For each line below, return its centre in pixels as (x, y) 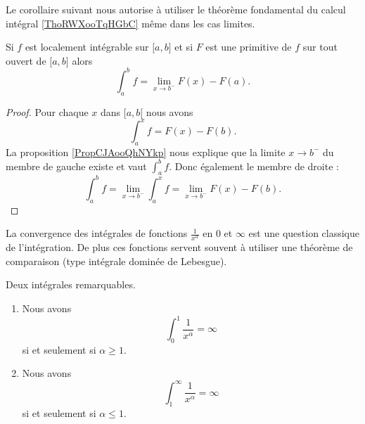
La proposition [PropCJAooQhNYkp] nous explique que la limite (146, 152)
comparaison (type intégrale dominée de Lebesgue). (116, 261)
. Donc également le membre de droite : (254, 166)
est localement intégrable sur (87, 47)
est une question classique (304, 233)
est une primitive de (249, 47)
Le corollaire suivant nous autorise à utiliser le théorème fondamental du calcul (176, 9)
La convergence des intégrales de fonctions (97, 233)
